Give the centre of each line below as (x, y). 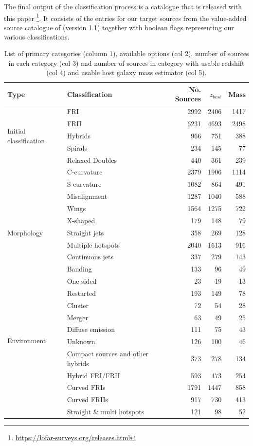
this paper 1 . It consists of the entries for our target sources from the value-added (125, 17)
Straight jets (85, 232)
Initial (16, 131)
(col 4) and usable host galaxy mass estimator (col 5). (126, 72)
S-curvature (84, 184)
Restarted (81, 293)
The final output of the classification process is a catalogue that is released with (123, 6)
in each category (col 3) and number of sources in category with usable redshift (126, 63)
